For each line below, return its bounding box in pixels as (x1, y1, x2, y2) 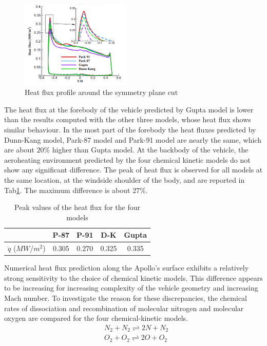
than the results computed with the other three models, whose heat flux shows (4, 114, 251, 125)
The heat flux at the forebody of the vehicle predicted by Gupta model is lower (4, 104, 254, 114)
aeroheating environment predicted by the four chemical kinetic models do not (4, 154, 251, 165)
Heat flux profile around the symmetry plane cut (25, 87, 178, 98)
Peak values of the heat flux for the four (14, 202, 141, 213)
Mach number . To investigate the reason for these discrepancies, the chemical (4, 293, 247, 303)
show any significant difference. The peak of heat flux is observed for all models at (4, 164, 263, 175)
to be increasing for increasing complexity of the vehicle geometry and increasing (4, 282, 258, 293)
